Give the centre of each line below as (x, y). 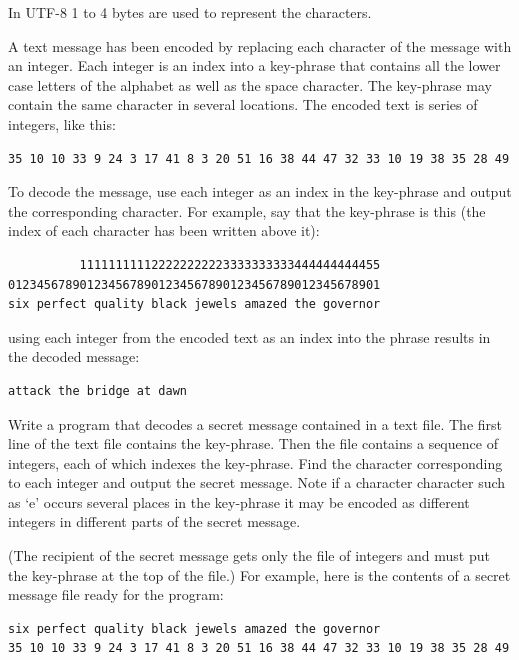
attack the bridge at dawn (97, 390)
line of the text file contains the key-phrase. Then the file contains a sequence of (253, 443)
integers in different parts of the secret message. (154, 521)
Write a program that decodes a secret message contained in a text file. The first (255, 423)
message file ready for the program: (116, 594)
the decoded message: (74, 356)
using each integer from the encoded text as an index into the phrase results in (249, 336)
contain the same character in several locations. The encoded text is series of (243, 104)
